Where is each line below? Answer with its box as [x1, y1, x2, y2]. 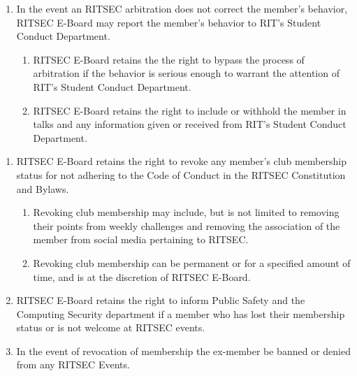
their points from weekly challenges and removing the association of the [33, 218, 340, 233]
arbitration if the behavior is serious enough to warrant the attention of [33, 66, 340, 80]
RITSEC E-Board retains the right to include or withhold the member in [33, 103, 347, 117]
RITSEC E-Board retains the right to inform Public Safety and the [16, 293, 305, 308]
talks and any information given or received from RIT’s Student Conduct [33, 117, 347, 131]
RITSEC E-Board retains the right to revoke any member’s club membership [16, 154, 347, 168]
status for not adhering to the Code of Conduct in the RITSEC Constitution [16, 167, 346, 182]
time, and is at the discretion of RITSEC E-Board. [33, 269, 251, 284]
